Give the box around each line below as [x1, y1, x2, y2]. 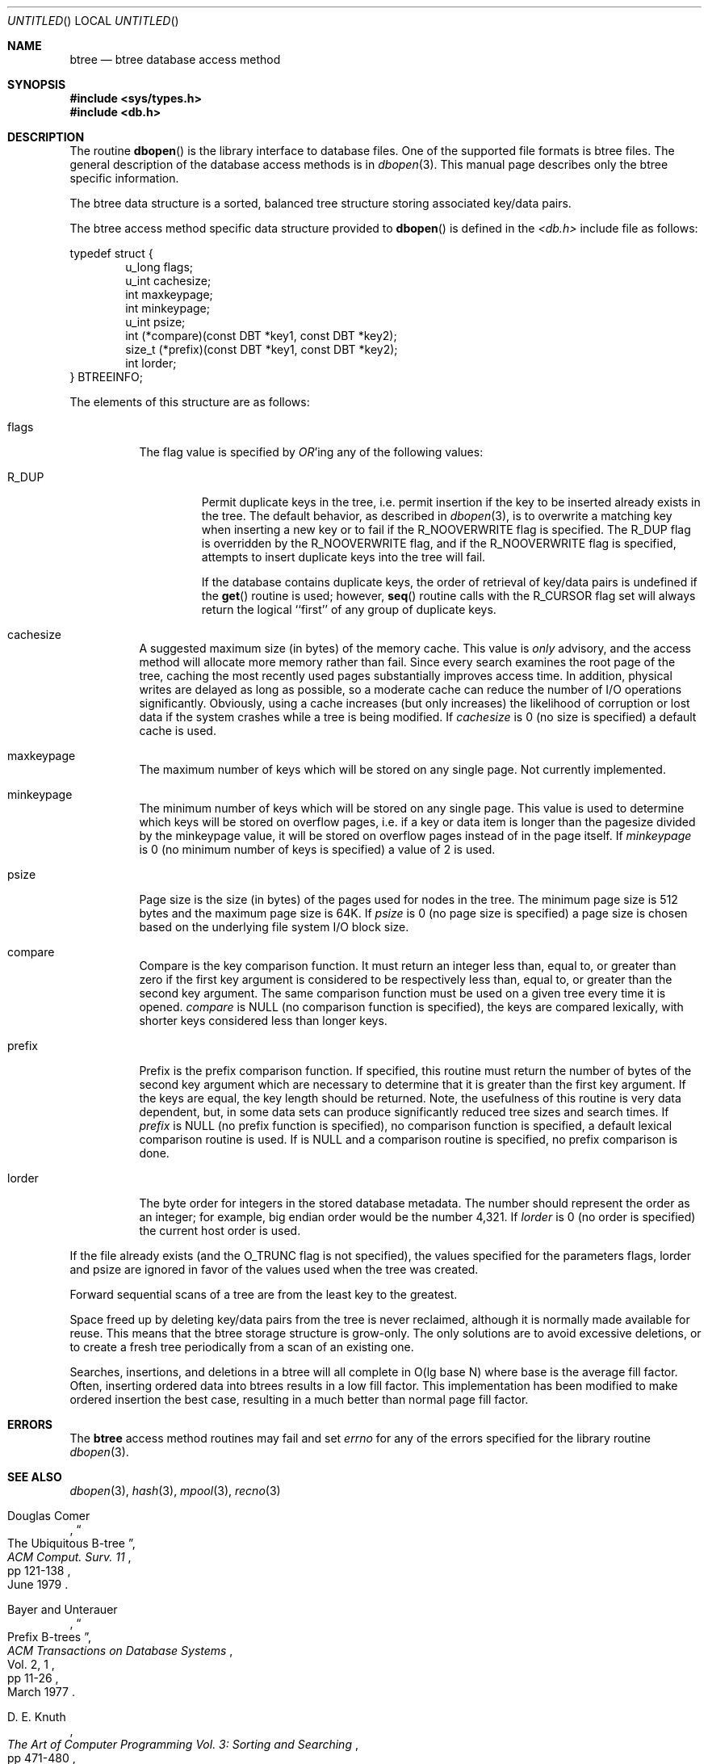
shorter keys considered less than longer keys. [139, 1014, 388, 1027]
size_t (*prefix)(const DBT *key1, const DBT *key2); [125, 342, 398, 356]
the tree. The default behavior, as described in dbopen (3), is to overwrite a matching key [201, 509, 672, 523]
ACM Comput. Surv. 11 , [7, 1550, 132, 1564]
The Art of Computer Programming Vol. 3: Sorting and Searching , [7, 1737, 358, 1751]
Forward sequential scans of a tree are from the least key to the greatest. [69, 1287, 458, 1301]
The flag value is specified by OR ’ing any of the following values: [139, 445, 484, 459]
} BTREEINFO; [69, 370, 144, 384]
